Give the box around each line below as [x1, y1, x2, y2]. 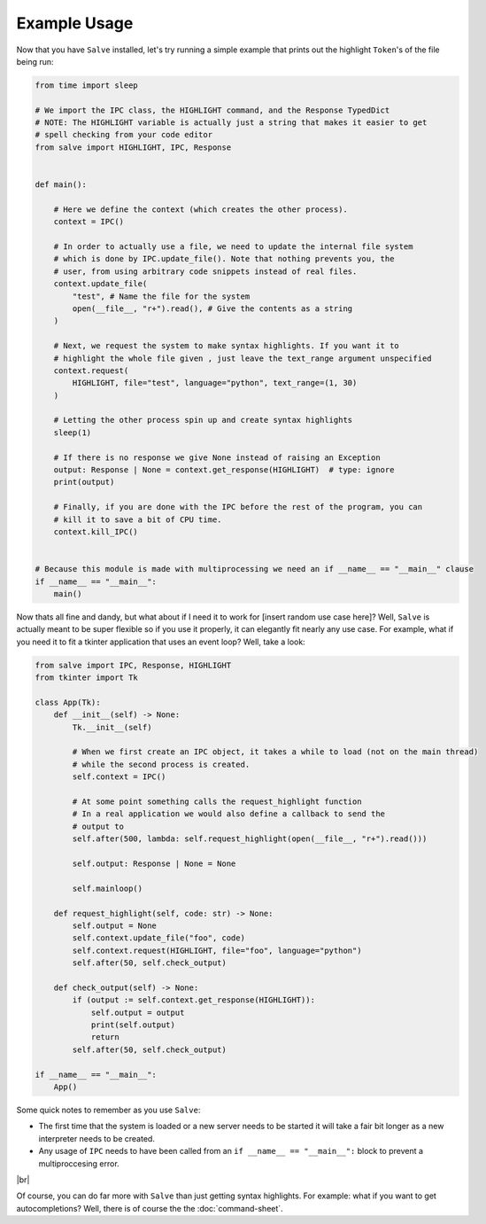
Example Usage [16, 13, 134, 33]
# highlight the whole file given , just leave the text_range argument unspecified [53, 353, 433, 363]
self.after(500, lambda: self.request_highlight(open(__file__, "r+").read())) [72, 834, 428, 844]
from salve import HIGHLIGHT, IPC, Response [35, 142, 232, 152]
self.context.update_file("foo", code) [72, 933, 245, 943]
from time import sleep [35, 80, 139, 90]
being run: [16, 56, 54, 66]
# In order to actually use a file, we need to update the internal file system [53, 242, 413, 252]
